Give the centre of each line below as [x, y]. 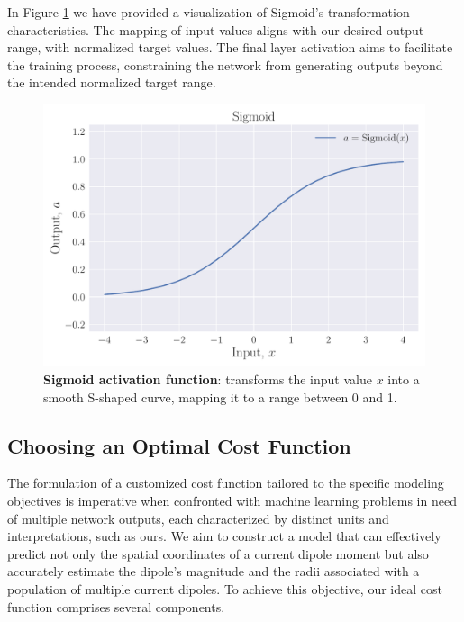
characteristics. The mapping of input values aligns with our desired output [216, 29]
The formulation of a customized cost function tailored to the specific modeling [226, 483]
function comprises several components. [116, 606]
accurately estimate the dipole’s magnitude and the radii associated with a [214, 571]
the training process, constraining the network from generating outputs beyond [225, 64]
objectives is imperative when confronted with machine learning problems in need [232, 501]
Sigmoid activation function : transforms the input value [208, 379]
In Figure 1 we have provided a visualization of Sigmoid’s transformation [209, 12]
